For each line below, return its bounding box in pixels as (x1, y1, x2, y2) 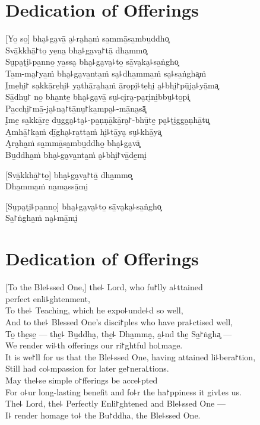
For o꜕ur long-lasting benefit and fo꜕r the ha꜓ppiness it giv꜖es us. (5, 385, 242, 398)
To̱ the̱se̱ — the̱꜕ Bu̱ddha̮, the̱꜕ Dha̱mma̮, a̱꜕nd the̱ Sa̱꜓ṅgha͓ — (5, 327, 232, 340)
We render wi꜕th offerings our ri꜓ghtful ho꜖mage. (5, 339, 183, 351)
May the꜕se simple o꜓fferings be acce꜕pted (5, 373, 158, 386)
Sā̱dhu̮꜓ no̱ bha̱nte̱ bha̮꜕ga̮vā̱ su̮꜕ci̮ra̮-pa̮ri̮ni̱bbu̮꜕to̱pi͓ (5, 90, 190, 103)
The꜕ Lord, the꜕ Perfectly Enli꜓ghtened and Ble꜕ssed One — (5, 397, 226, 410)
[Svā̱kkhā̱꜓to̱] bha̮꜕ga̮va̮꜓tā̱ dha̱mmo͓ (5, 168, 132, 180)
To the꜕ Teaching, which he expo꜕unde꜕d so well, (5, 304, 183, 316)
